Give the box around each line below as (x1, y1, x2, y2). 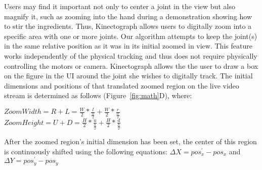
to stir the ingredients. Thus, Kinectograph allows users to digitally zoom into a (4, 21, 252, 31)
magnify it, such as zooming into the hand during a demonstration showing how (4, 11, 252, 21)
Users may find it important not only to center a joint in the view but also (4, 1, 235, 11)
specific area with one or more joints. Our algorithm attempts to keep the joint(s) (4, 30, 257, 41)
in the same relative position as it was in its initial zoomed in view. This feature (4, 40, 252, 51)
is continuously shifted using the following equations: (4, 146, 167, 156)
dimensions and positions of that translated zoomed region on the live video (4, 80, 239, 91)
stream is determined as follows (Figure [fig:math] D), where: (4, 90, 192, 101)
